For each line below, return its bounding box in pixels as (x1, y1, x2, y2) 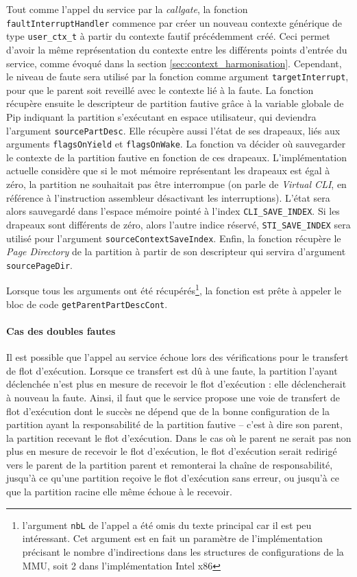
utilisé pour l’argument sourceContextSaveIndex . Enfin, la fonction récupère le (6, 231, 341, 245)
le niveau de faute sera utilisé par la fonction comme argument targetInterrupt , (6, 69, 349, 84)
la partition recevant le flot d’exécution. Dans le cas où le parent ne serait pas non (6, 430, 352, 445)
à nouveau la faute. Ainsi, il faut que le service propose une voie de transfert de (6, 390, 340, 404)
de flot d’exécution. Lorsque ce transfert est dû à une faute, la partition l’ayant (6, 363, 338, 377)
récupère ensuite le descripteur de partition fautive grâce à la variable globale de (6, 96, 344, 110)
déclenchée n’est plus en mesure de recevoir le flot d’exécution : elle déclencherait (6, 377, 347, 391)
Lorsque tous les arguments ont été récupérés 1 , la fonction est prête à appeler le (6, 281, 341, 298)
